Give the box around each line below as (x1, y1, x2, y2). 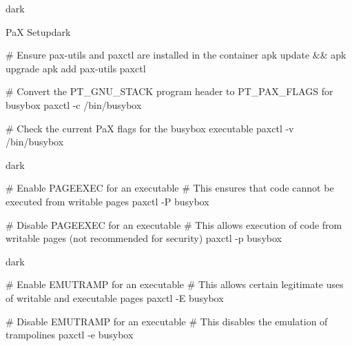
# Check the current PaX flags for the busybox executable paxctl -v (6, 121, 294, 135)
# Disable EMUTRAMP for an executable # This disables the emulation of (6, 314, 328, 328)
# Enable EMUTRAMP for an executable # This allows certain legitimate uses (6, 277, 344, 292)
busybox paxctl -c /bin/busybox (6, 97, 142, 112)
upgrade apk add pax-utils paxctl (6, 61, 146, 75)
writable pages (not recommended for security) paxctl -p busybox (6, 231, 282, 245)
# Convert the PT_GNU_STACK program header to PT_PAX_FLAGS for (6, 84, 333, 99)
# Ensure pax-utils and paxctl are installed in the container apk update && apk (6, 48, 346, 62)
